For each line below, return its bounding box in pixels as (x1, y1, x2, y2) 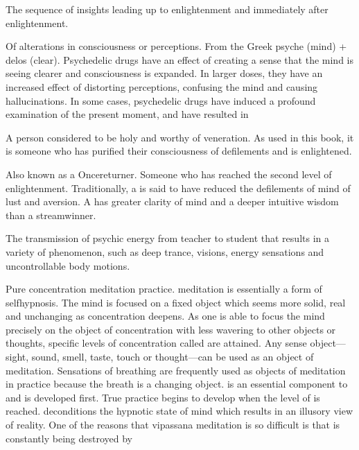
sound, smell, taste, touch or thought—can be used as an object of (31, 349, 314, 364)
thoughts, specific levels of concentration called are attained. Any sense (6, 336, 307, 350)
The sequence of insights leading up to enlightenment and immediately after (6, 2, 329, 16)
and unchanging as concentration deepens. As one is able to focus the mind (6, 309, 325, 323)
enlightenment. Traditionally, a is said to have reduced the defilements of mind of (6, 180, 351, 195)
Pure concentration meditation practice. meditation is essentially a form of (6, 282, 322, 296)
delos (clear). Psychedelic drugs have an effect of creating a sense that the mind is (6, 52, 353, 67)
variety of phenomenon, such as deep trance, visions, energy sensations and (6, 244, 324, 259)
